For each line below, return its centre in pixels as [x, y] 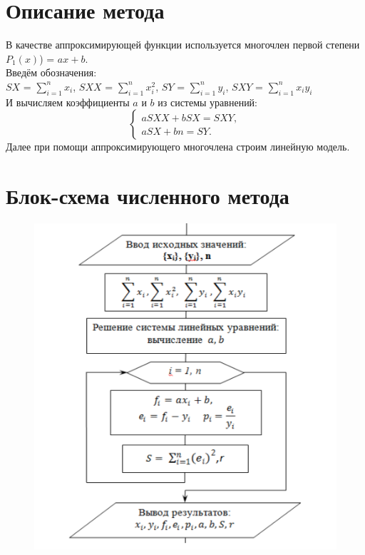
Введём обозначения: [51, 72]
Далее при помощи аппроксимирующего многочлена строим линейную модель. [178, 147]
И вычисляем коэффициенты [68, 102]
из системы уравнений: [208, 102]
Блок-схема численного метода [148, 196]
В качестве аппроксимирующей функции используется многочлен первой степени [183, 45]
